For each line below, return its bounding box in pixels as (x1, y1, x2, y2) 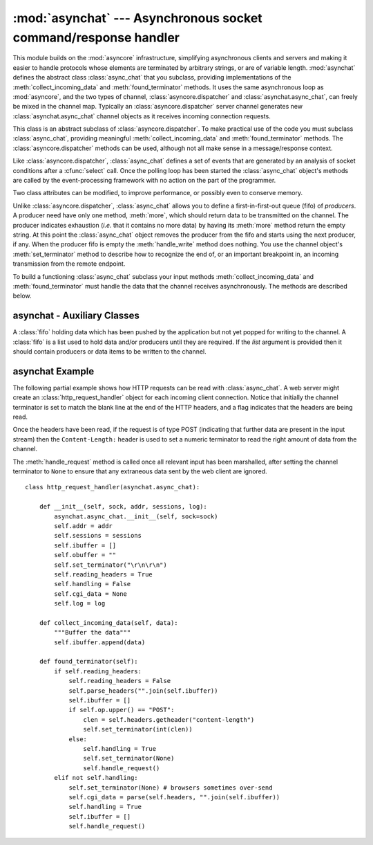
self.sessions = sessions (54, 531, 142, 540)
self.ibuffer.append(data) (54, 638, 146, 646)
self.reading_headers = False (68, 677, 171, 685)
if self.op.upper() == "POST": (68, 706, 175, 714)
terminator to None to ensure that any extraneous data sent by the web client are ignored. (12, 467, 267, 475)
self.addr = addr (54, 523, 113, 529)
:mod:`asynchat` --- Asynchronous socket (12, 10, 262, 26)
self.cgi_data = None (54, 590, 128, 598)
